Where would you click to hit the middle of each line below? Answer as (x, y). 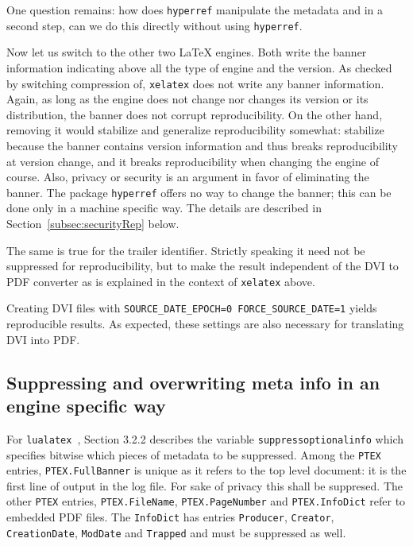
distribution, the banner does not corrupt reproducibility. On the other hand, (195, 114)
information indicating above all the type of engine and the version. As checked (199, 67)
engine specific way (86, 406)
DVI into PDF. (43, 339)
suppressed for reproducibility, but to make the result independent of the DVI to (203, 266)
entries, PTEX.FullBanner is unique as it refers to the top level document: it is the (206, 470)
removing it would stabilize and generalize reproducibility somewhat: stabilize (195, 130)
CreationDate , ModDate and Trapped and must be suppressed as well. (176, 532)
